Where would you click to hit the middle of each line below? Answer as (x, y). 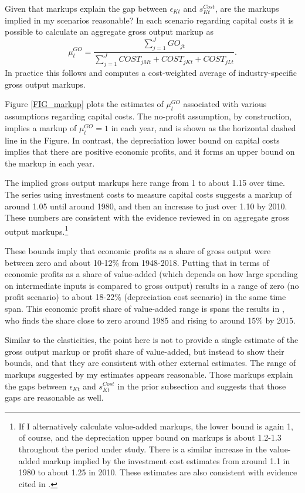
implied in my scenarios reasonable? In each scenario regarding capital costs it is (149, 20)
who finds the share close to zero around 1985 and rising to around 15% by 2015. (150, 320)
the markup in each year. (50, 163)
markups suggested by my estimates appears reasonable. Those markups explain (149, 374)
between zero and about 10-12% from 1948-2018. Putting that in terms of (137, 262)
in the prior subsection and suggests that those (202, 386)
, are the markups (247, 8)
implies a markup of (41, 127)
